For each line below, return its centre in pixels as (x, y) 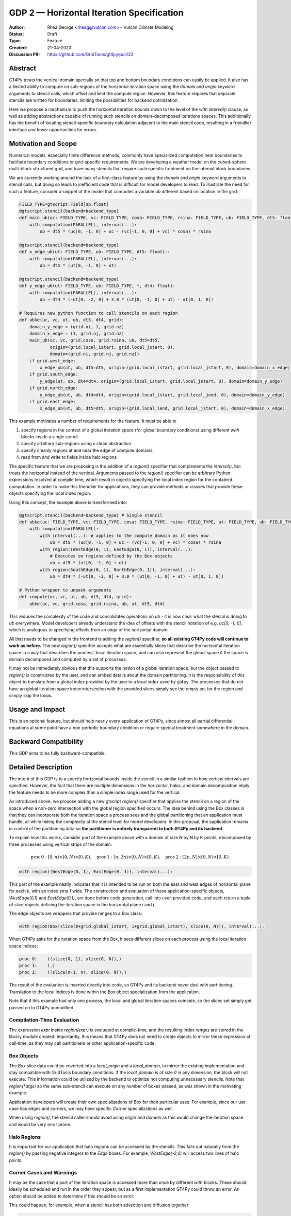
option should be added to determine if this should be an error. (72, 1196)
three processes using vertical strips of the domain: (60, 844)
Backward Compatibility (46, 742)
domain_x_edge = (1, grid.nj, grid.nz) (77, 334)
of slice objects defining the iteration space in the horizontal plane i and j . (82, 904)
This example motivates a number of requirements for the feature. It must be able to (93, 421)
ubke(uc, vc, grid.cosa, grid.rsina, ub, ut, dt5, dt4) (97, 604)
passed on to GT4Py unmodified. (42, 1007)
